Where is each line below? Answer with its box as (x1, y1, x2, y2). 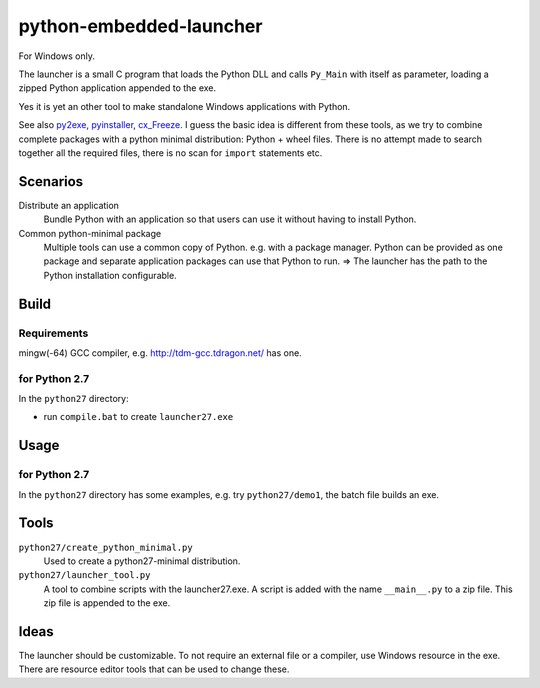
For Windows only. (18, 50, 95, 62)
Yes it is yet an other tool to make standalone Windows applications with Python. (18, 100, 351, 112)
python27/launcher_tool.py (18, 570, 151, 581)
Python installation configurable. (43, 269, 177, 281)
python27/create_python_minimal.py (18, 541, 194, 553)
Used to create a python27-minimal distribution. (43, 555, 241, 567)
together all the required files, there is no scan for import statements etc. (18, 146, 323, 159)
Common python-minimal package (18, 227, 162, 239)
